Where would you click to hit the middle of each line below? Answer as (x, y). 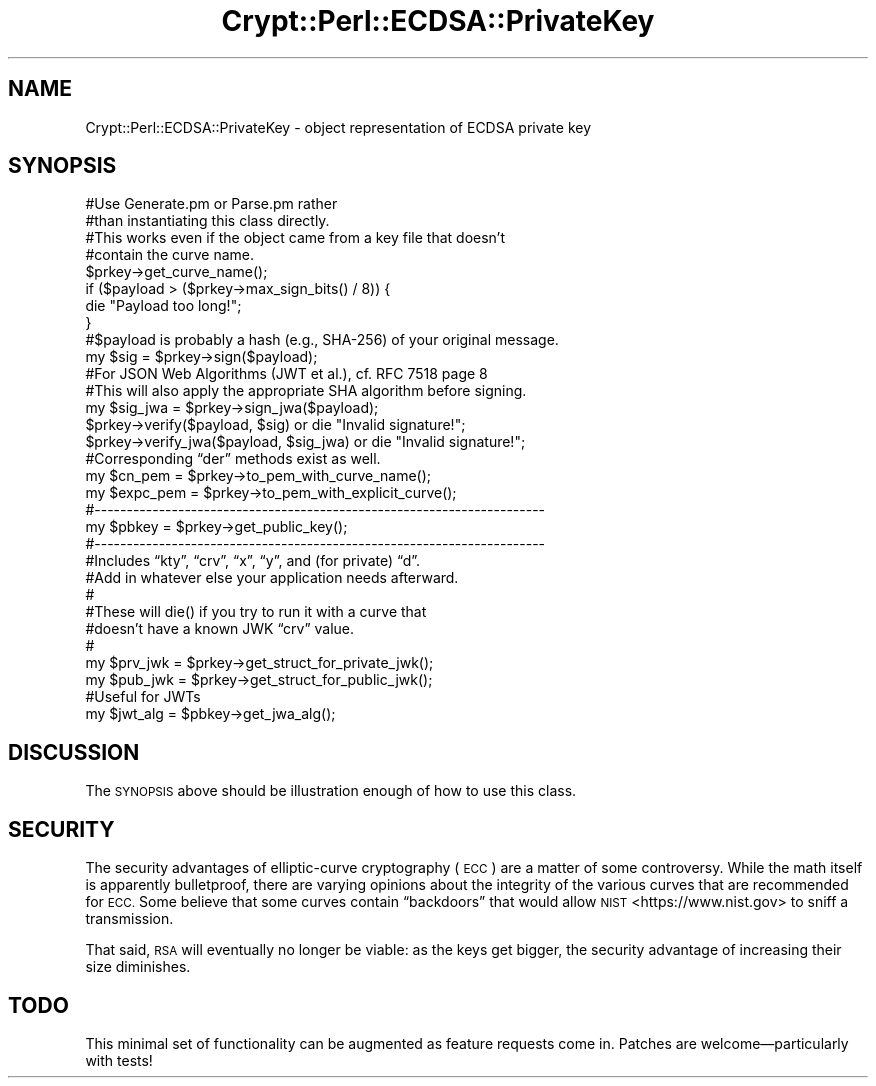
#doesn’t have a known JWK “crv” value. (220, 629)
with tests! (119, 1060)
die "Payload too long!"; (163, 306)
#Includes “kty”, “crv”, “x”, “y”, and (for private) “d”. (253, 561)
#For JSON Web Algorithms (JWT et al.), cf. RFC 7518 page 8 (286, 374)
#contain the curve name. (170, 255)
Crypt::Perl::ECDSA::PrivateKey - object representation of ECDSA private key (338, 127)
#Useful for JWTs (143, 697)
